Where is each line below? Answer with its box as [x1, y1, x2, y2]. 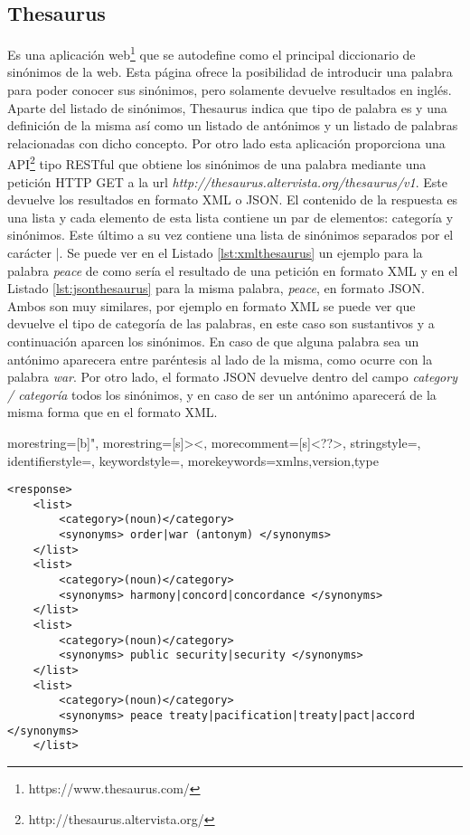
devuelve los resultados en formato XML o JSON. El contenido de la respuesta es [7, 190, 458, 209]
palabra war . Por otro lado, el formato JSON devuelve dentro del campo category [7, 367, 457, 386]
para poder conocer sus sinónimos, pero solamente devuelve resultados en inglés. [7, 81, 452, 100]
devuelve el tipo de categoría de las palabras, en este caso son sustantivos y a [7, 314, 435, 333]
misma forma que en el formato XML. [7, 403, 218, 422]
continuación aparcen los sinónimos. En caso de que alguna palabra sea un [7, 332, 419, 351]
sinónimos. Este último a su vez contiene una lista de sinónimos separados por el [7, 225, 454, 244]
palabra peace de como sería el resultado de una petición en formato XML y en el [7, 261, 458, 280]
